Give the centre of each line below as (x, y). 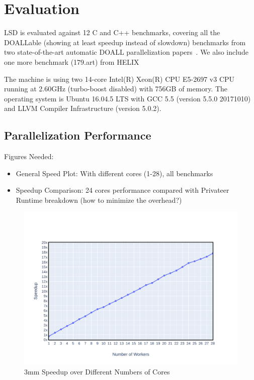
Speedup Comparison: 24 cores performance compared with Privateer (122, 190)
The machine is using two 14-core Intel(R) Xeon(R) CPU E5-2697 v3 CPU (119, 79)
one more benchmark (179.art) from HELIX (72, 61)
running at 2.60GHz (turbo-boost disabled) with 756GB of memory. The (116, 89)
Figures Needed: (29, 156)
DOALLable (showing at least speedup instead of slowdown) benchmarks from (125, 42)
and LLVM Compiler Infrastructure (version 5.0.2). (83, 108)
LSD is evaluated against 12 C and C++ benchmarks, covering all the (112, 32)
